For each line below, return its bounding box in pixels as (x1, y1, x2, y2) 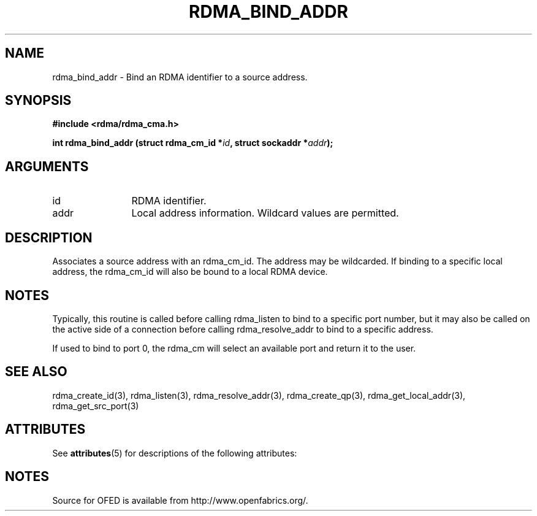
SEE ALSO (5, 364, 67, 380)
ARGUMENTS (5, 158, 89, 174)
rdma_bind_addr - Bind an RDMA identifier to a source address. (52, 71, 308, 82)
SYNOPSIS (5, 93, 72, 109)
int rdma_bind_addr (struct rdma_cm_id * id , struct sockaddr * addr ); (52, 137, 333, 148)
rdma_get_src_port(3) (52, 400, 139, 411)
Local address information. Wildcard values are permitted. (131, 207, 399, 220)
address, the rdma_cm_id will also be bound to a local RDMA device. (52, 266, 328, 277)
